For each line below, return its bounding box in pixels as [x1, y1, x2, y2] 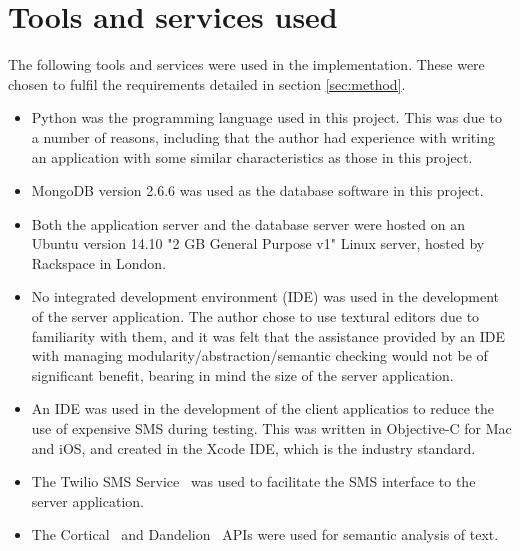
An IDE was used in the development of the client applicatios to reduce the [31, 398, 495, 419]
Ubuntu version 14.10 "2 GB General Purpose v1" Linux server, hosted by [31, 233, 485, 254]
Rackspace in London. [31, 252, 167, 273]
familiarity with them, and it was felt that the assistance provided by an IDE [31, 325, 506, 346]
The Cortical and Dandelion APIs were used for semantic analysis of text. [31, 524, 499, 545]
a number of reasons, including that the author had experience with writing [31, 126, 495, 147]
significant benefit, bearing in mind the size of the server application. [31, 364, 454, 385]
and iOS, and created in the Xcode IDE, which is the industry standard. [31, 437, 476, 458]
